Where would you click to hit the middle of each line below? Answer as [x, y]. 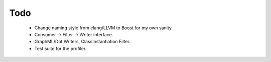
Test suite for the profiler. [60, 48]
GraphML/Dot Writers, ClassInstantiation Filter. [82, 42]
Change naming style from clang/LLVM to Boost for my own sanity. [104, 28]
